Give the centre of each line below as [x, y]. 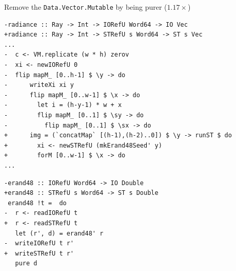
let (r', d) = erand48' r [59, 233]
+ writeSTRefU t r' [39, 253]
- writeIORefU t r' [39, 243]
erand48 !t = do [37, 203]
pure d [26, 264]
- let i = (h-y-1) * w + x [63, 105]
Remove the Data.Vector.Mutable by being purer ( [86, 7]
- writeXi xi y [39, 85]
